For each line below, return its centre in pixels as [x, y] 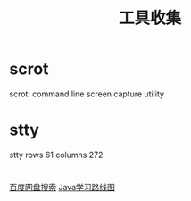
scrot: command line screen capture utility [87, 94]
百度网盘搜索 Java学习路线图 [62, 188]
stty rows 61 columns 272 [56, 155]
